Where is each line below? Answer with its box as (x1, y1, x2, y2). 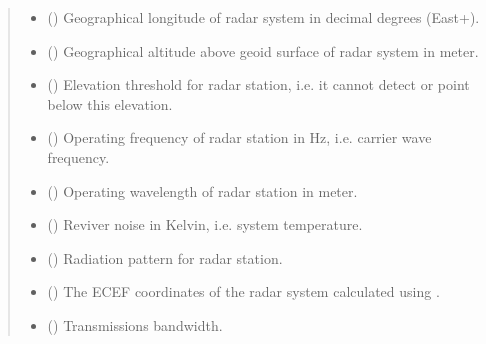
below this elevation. (47, 93, 173, 114)
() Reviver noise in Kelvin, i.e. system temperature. (47, 214, 363, 235)
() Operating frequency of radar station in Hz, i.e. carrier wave (47, 127, 432, 148)
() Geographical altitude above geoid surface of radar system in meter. (47, 40, 479, 61)
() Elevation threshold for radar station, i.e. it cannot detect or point (47, 74, 470, 95)
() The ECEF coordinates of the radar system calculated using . (47, 281, 440, 302)
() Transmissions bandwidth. (47, 314, 223, 335)
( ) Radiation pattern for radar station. (47, 247, 283, 268)
